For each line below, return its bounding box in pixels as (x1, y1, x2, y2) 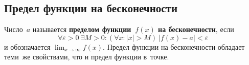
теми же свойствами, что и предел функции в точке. (4, 51, 169, 62)
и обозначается (4, 41, 51, 52)
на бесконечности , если (158, 24, 234, 35)
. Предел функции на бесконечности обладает (103, 41, 245, 52)
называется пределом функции (32, 24, 131, 35)
